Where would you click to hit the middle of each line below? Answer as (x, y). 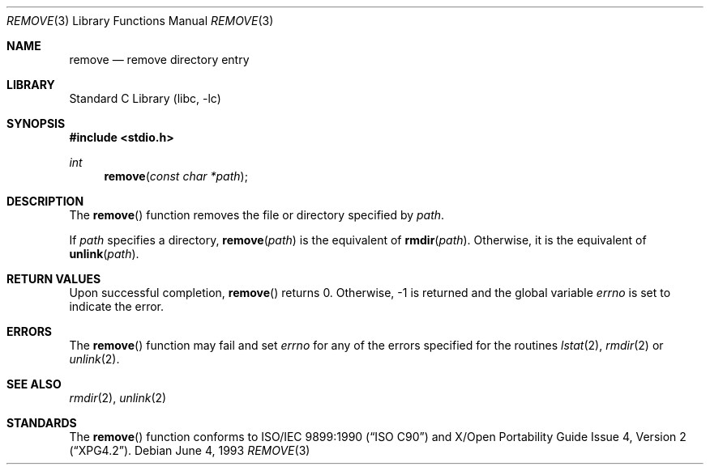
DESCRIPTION (45, 201)
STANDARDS (42, 423)
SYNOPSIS (36, 123)
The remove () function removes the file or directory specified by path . (257, 215)
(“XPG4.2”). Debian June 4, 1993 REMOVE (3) (190, 450)
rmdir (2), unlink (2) (118, 398)
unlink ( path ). (104, 254)
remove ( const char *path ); (176, 176)
